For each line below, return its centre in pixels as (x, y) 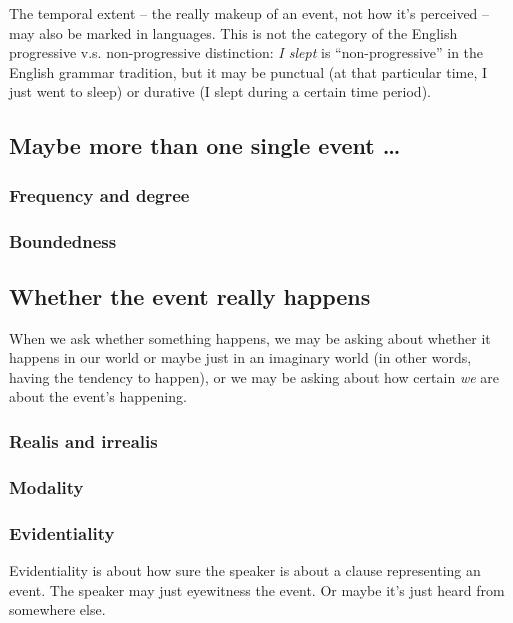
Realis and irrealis (83, 440)
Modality (46, 486)
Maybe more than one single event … (205, 145)
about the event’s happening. (98, 396)
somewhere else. (57, 609)
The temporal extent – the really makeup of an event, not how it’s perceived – (249, 13)
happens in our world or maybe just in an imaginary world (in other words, (240, 357)
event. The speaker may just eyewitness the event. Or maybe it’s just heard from (257, 589)
